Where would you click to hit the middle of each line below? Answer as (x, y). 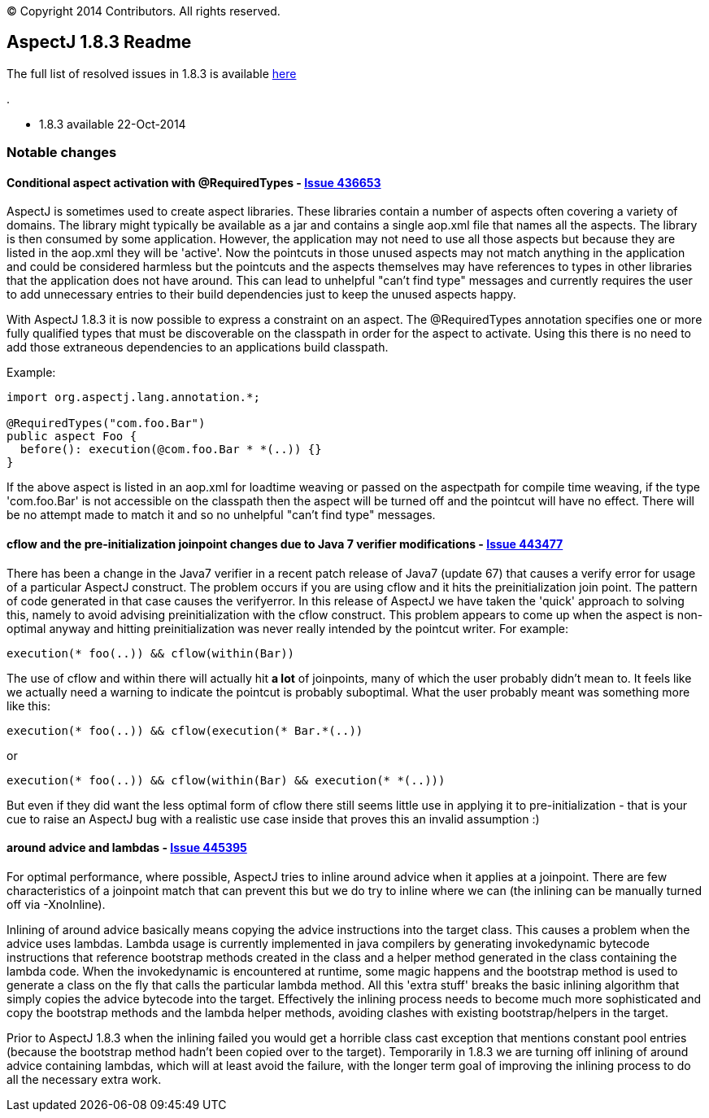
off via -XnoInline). (56, 904)
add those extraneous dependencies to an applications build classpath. (198, 347)
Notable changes (62, 153)
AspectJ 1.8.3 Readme (99, 42)
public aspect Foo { (72, 437)
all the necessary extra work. (84, 1079)
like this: (28, 705)
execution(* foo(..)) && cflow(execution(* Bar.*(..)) (185, 730)
